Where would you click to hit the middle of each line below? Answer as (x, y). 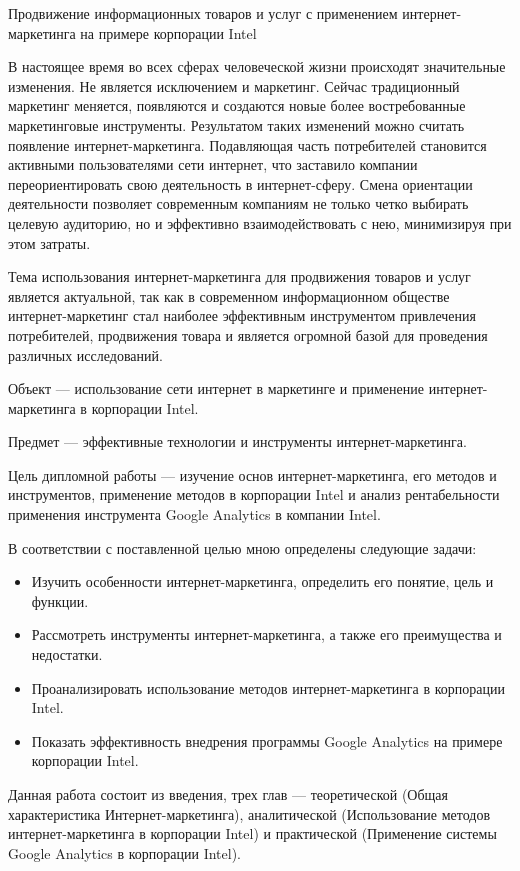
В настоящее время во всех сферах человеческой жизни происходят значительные (257, 66)
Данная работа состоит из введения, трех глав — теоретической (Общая (228, 794)
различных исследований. (85, 354)
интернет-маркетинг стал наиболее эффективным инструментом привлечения (242, 315)
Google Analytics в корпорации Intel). (124, 852)
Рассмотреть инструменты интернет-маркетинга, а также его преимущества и (266, 634)
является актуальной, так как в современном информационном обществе (229, 295)
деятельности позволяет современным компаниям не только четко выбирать (238, 203)
